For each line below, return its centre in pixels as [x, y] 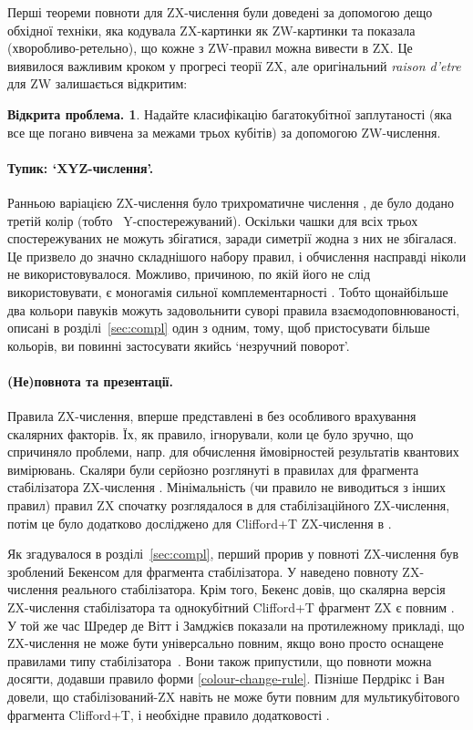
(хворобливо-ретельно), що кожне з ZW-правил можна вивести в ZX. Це [210, 48]
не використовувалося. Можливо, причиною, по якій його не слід [189, 274]
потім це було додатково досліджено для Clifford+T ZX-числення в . [200, 523]
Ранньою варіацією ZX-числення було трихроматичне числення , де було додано [231, 202]
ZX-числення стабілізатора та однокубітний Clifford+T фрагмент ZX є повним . [231, 607]
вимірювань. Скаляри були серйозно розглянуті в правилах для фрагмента [213, 469]
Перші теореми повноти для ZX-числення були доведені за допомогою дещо [220, 12]
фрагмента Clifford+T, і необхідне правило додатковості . [169, 714]
